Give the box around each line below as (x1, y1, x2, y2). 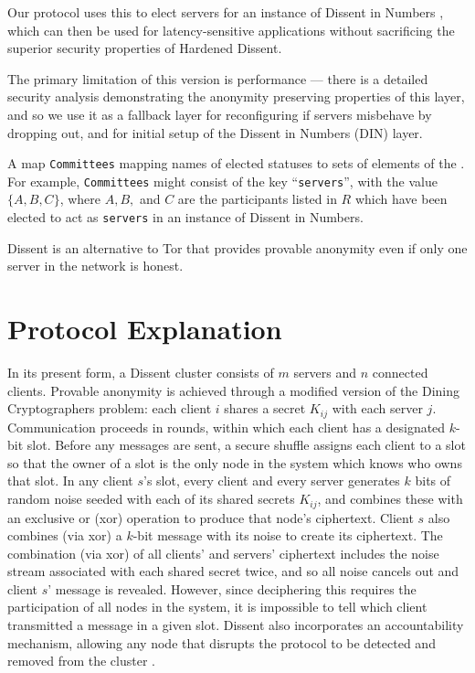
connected (372, 363, 428, 382)
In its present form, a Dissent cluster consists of (7, 363, 274, 382)
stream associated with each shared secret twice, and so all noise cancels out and (7, 561, 459, 581)
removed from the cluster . (7, 651, 155, 670)
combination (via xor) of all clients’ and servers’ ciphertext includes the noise (7, 543, 439, 562)
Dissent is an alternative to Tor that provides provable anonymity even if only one (7, 238, 468, 257)
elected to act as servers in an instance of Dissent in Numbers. (7, 208, 364, 227)
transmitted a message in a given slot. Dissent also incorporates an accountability (7, 615, 464, 635)
